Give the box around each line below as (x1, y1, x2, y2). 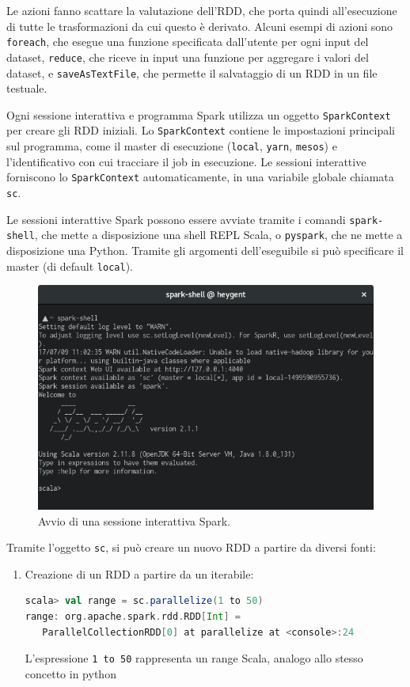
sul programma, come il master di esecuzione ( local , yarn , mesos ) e (6, 138, 337, 154)
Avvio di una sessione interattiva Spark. (38, 512, 230, 529)
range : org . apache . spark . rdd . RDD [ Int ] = (25, 611, 241, 622)
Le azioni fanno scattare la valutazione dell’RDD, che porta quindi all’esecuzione (6, 2, 397, 18)
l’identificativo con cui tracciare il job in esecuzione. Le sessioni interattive (6, 153, 366, 169)
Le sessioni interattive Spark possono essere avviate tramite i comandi (6, 211, 346, 227)
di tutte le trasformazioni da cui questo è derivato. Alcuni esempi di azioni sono (6, 17, 393, 34)
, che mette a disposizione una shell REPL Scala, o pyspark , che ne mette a (34, 226, 403, 243)
